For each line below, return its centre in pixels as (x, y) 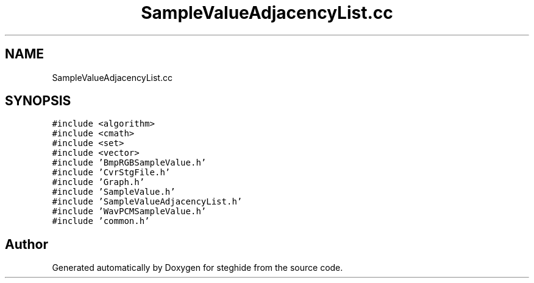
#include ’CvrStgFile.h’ (111, 173)
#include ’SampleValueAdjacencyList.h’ (147, 202)
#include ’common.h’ (101, 221)
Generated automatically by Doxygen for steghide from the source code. (198, 268)
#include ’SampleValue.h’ (114, 192)
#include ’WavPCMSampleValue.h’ (129, 211)
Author (27, 244)
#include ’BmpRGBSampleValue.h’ (129, 163)
